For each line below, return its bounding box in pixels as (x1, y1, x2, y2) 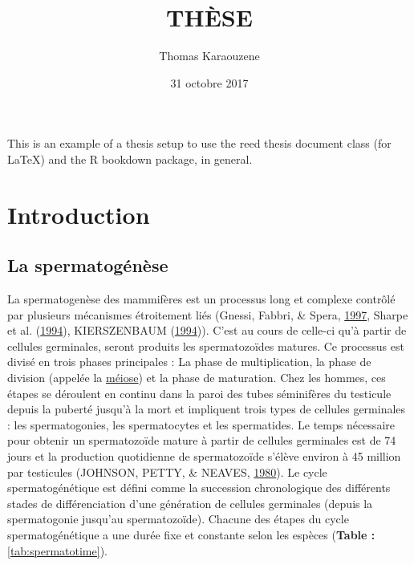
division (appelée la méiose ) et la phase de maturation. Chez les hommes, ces (7, 369, 386, 386)
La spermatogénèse (7, 253, 168, 278)
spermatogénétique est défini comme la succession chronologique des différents (7, 479, 391, 496)
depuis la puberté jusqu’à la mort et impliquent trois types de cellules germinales (7, 400, 406, 417)
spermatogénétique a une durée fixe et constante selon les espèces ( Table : (7, 526, 375, 543)
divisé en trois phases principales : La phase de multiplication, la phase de (7, 353, 371, 370)
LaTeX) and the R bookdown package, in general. (7, 150, 253, 167)
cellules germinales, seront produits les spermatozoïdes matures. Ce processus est (7, 337, 404, 354)
